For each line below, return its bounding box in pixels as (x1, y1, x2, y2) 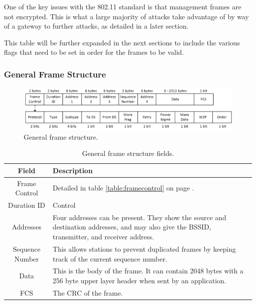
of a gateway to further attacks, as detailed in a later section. (4, 21, 189, 31)
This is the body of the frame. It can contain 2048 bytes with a (53, 266, 244, 276)
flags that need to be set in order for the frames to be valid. (4, 47, 184, 57)
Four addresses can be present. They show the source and (53, 212, 226, 222)
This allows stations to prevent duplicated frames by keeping (53, 243, 236, 254)
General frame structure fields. (82, 148, 174, 158)
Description (53, 165, 93, 175)
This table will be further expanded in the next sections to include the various (4, 37, 240, 47)
